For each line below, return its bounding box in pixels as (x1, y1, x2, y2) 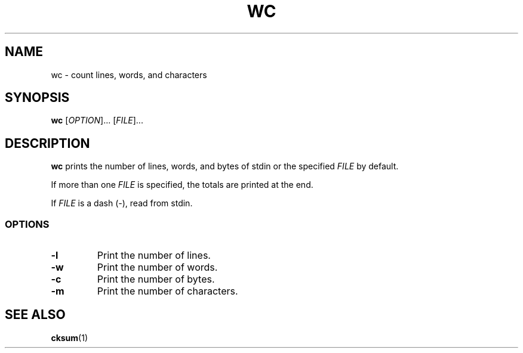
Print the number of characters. (97, 285, 238, 298)
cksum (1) (51, 332, 88, 343)
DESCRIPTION (5, 135, 90, 151)
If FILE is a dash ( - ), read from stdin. (51, 198, 193, 209)
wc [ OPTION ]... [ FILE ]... (51, 115, 143, 126)
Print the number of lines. (97, 249, 211, 262)
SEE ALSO (5, 307, 66, 323)
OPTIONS (5, 218, 50, 230)
